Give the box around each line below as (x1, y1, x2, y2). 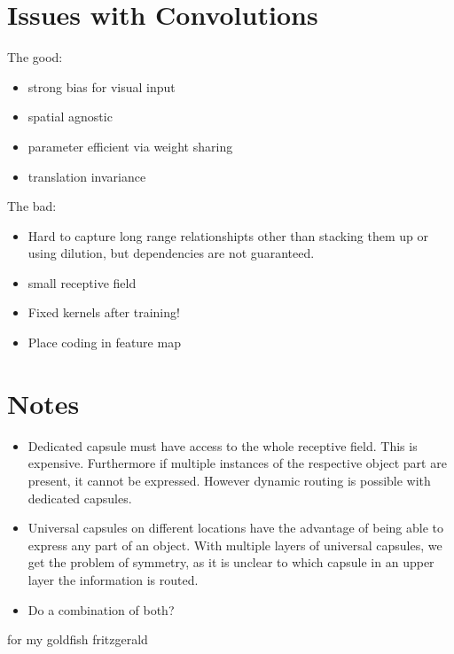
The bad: (7, 197, 57, 215)
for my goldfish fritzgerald (7, 630, 148, 649)
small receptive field (27, 273, 137, 292)
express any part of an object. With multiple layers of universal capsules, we (27, 535, 442, 554)
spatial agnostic (27, 107, 113, 126)
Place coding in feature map (27, 333, 181, 352)
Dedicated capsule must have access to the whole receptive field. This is (27, 436, 418, 455)
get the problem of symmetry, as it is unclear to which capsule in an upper (27, 553, 434, 572)
